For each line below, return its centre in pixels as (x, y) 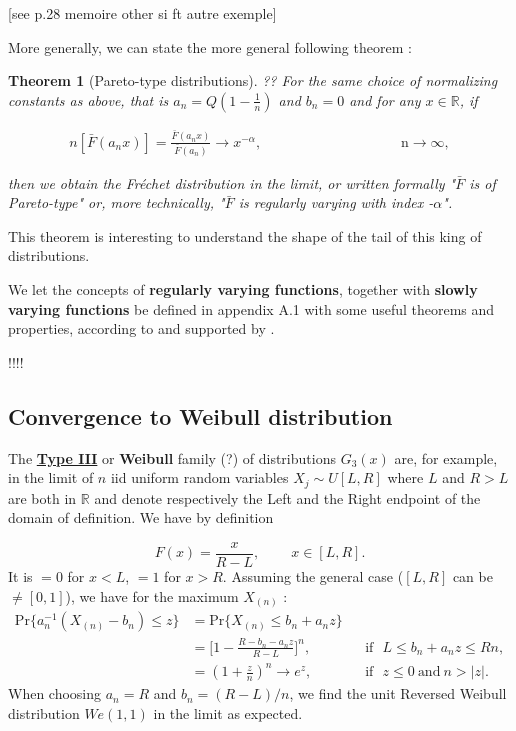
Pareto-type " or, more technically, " (116, 202)
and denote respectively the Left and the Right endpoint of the (287, 497)
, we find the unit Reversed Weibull (398, 693)
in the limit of (51, 477)
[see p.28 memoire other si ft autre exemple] (142, 13)
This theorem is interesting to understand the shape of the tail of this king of (245, 235)
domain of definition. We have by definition (141, 517)
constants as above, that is (88, 99)
